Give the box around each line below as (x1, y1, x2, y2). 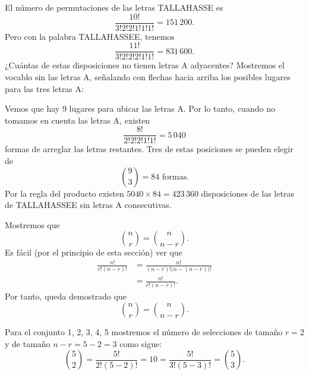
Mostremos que (5, 218, 60, 231)
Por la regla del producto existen (5, 187, 124, 199)
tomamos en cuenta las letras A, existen (5, 114, 150, 126)
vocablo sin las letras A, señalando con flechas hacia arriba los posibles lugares (5, 70, 291, 83)
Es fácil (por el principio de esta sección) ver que (5, 246, 182, 259)
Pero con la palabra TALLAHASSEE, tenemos (5, 30, 175, 42)
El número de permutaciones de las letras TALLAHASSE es (5, 1, 223, 13)
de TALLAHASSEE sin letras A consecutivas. (5, 198, 172, 211)
